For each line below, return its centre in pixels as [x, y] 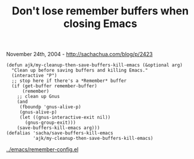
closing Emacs [100, 24]
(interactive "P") [35, 76]
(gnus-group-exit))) [50, 123]
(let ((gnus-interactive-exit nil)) [65, 118]
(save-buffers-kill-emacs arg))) [58, 128]
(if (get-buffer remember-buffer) [54, 86]
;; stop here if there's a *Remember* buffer [69, 81]
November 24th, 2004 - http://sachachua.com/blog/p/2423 [80, 54]
